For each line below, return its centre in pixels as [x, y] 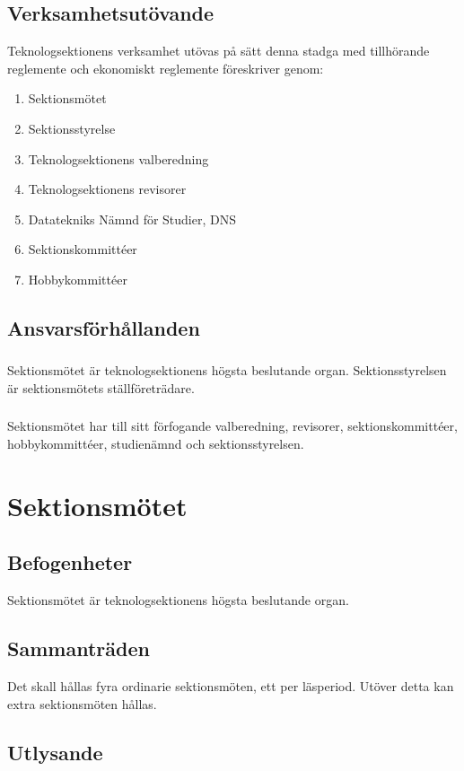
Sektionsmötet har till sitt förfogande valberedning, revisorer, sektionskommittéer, [232, 426]
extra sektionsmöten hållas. [82, 703]
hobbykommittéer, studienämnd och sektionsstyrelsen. [156, 443]
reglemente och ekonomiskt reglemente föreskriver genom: [166, 68]
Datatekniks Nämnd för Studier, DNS [132, 219]
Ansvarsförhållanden [104, 327]
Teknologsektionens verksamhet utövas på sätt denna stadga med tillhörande [219, 51]
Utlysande [55, 752]
